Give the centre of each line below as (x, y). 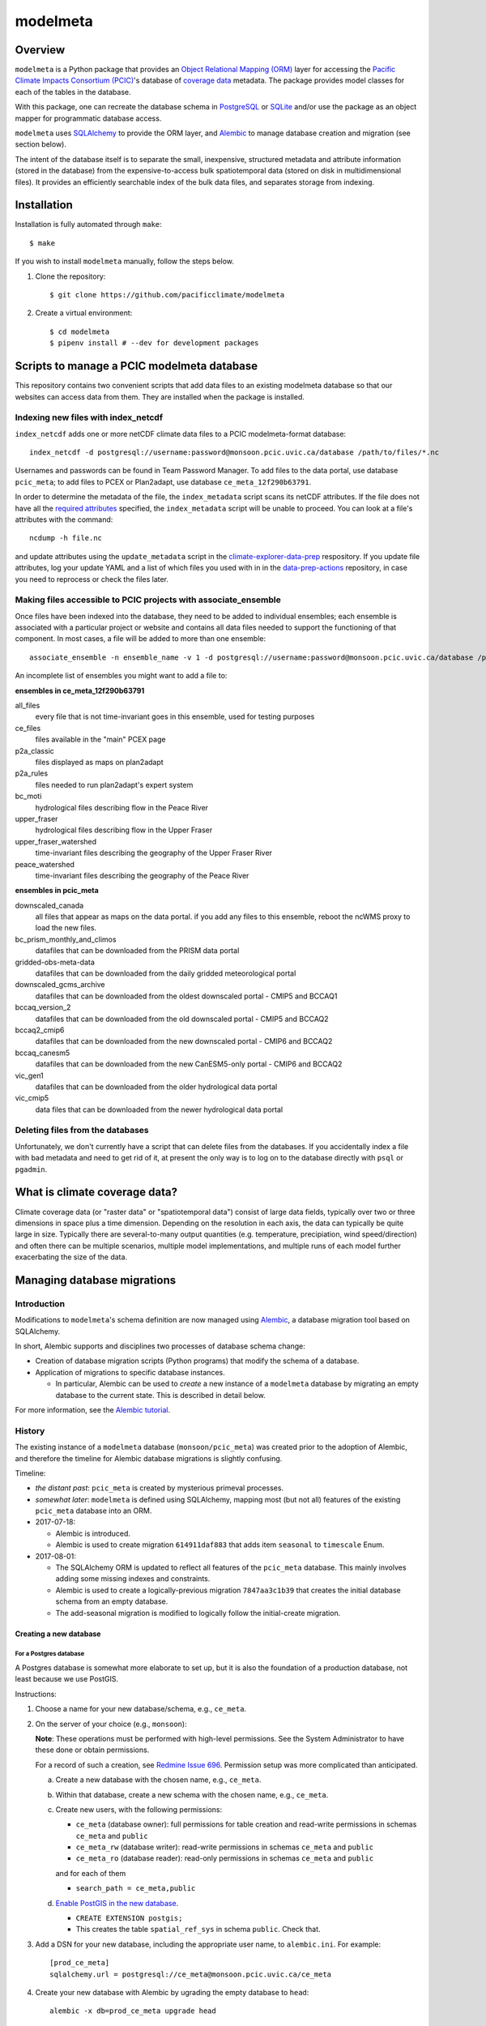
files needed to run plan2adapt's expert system (114, 784)
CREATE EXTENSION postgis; (129, 1918)
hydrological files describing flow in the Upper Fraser (124, 830)
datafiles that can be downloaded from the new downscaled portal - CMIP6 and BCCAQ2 (184, 1041)
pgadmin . (31, 1169)
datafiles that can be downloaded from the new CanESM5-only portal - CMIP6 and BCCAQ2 (189, 1064)
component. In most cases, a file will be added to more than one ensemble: (141, 639)
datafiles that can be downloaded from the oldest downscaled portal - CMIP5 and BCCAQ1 (186, 996)
